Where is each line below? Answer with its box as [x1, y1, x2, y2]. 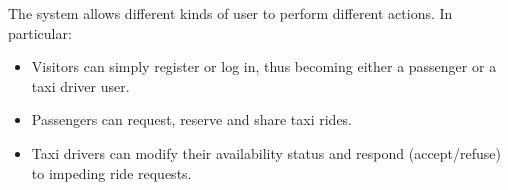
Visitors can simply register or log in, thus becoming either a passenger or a [31, 56, 497, 77]
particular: [8, 22, 72, 43]
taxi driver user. [31, 75, 130, 96]
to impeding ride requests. [31, 162, 192, 183]
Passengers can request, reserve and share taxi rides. [31, 109, 353, 130]
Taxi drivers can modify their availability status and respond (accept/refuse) [31, 142, 502, 163]
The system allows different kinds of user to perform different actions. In [8, 3, 453, 23]
